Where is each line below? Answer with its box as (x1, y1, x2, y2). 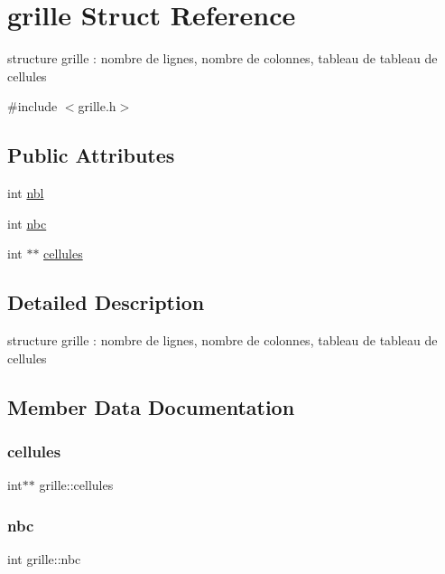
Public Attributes (7, 141, 175, 169)
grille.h (78, 97, 116, 116)
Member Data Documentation (7, 392, 295, 420)
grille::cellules (39, 475, 114, 494)
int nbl (7, 183, 44, 202)
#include (7, 97, 58, 116)
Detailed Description (7, 288, 205, 316)
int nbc (7, 213, 47, 232)
